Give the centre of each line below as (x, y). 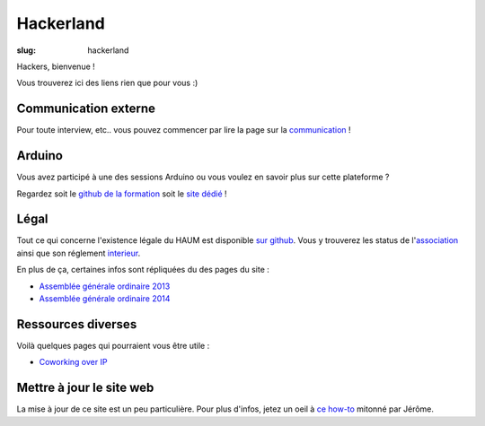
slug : (26, 50)
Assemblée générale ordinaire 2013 (105, 286)
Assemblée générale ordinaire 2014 (105, 299)
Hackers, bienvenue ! (56, 66)
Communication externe (86, 109)
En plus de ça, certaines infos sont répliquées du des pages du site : (143, 270)
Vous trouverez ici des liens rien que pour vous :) (107, 83)
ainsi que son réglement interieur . (79, 253)
